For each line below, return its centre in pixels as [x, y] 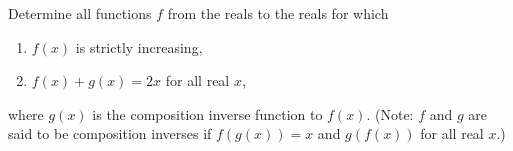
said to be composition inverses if [110, 133]
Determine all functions [80, 13]
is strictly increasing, [139, 46]
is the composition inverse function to [207, 113]
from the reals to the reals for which [278, 13]
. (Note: [390, 113]
